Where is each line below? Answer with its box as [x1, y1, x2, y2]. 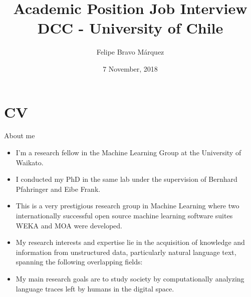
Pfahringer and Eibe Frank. [16, 183, 101, 194]
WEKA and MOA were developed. [16, 220, 122, 230]
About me [4, 130, 35, 141]
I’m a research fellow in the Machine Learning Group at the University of [16, 147, 241, 158]
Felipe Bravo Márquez [96, 47, 164, 57]
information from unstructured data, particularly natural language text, [16, 246, 236, 257]
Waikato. [16, 157, 44, 167]
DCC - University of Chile [37, 18, 223, 38]
